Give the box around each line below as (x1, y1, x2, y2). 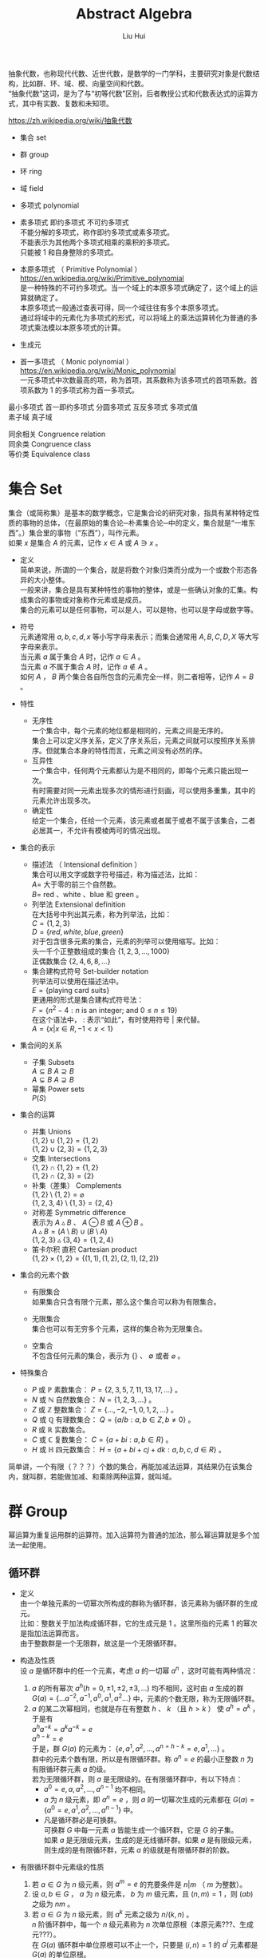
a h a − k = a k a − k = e (31, 1722, 93, 1734)
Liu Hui (122, 31, 146, 41)
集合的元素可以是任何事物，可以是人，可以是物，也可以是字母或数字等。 (19, 605, 258, 614)
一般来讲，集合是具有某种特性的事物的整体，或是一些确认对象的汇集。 (19, 585, 251, 594)
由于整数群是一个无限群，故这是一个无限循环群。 (19, 1638, 181, 1648)
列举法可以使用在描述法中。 (31, 976, 124, 986)
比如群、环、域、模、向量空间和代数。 (22, 78, 148, 88)
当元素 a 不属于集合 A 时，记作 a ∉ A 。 (19, 661, 152, 671)
